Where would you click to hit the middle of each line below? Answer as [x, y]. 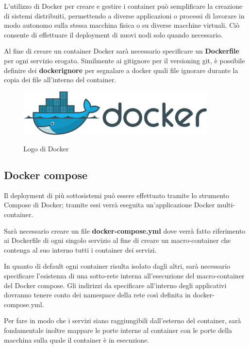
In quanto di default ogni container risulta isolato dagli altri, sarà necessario [117, 266]
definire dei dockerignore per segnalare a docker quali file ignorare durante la [121, 70]
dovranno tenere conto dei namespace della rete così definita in [97, 295]
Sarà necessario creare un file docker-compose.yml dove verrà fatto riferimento [125, 230]
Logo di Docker [46, 149]
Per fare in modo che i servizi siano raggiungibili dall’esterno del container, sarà [123, 321]
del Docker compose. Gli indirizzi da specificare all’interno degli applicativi [115, 285]
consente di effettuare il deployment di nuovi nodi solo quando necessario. [113, 34]
